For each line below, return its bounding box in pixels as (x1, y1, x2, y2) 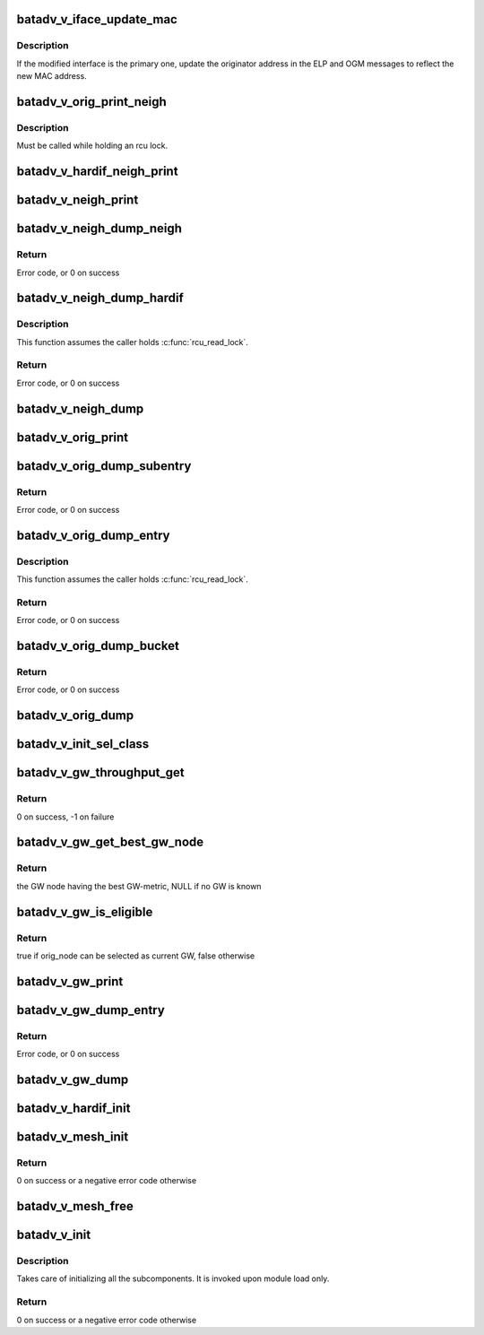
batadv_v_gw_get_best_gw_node (16, 835, 204, 850)
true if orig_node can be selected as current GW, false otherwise (16, 950, 255, 961)
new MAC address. (16, 71, 87, 82)
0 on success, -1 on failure (16, 811, 115, 822)
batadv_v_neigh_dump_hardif (16, 290, 184, 306)
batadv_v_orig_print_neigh (16, 94, 168, 109)
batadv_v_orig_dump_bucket (16, 638, 179, 654)
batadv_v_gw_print (16, 974, 124, 989)
